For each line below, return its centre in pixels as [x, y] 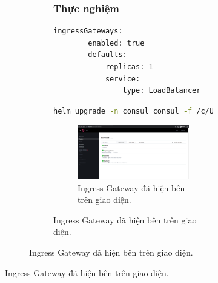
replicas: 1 [129, 67]
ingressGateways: [88, 31]
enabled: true [116, 43]
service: [123, 79]
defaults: [107, 55]
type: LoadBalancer [162, 91]
